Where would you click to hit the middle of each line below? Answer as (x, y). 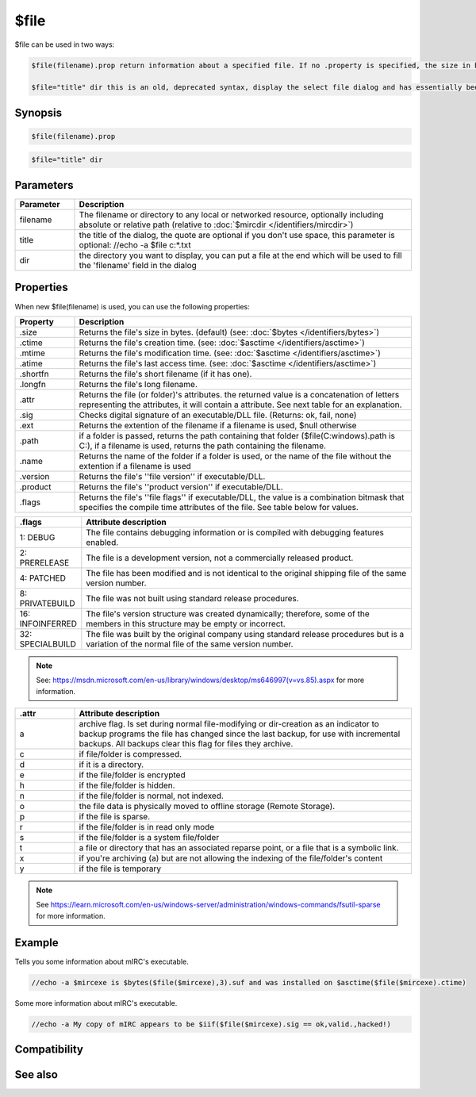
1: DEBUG (37, 537)
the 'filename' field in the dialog (138, 265)
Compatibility (49, 1050)
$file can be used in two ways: (65, 44)
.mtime (32, 353)
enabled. (102, 542)
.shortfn (34, 374)
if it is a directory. (111, 765)
